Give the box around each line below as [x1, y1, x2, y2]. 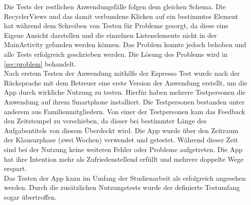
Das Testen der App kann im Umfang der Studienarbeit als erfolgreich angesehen [4, 172, 246, 183]
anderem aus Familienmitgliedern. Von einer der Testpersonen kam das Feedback [4, 106, 245, 116]
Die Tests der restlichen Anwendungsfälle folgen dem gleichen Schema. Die [4, 1, 226, 11]
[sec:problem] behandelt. [4, 58, 76, 68]
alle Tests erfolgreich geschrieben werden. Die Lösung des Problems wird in [4, 49, 228, 59]
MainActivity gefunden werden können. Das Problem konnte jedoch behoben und [4, 39, 246, 50]
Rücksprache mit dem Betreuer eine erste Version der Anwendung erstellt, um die [4, 77, 248, 87]
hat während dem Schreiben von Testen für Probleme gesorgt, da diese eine [4, 20, 229, 31]
